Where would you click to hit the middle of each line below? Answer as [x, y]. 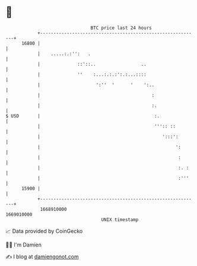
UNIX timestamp [120, 219]
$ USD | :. [83, 116]
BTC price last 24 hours [121, 28]
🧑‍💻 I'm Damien [24, 245]
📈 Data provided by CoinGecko [44, 231]
